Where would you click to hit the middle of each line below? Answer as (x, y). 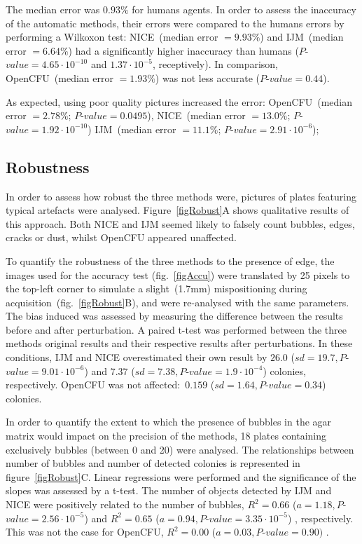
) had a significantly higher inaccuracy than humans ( (183, 50)
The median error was (53, 9)
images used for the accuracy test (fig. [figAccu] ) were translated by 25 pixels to (178, 274)
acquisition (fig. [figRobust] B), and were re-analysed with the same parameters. (177, 302)
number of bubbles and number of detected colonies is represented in (153, 463)
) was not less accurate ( (208, 77)
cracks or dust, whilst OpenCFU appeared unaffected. (121, 237)
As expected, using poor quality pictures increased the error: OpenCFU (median (179, 101)
